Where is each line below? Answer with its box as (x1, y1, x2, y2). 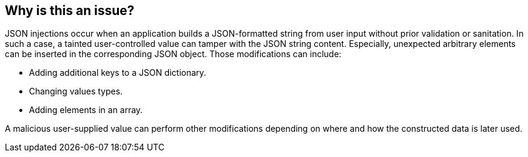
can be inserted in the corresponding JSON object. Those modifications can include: (5, 49, 342, 60)
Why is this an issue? (5, 3, 135, 18)
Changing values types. (29, 86, 123, 97)
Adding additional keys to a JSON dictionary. (29, 67, 206, 78)
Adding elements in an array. (29, 105, 143, 115)
